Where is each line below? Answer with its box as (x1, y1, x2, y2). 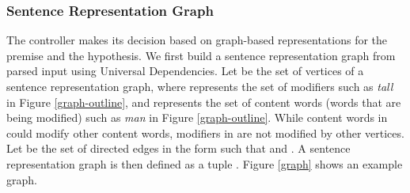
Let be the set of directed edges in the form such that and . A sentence (6, 140, 351, 157)
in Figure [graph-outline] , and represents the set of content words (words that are (6, 93, 401, 110)
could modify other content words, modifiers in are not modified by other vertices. (6, 124, 404, 141)
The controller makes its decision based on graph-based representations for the (6, 32, 388, 48)
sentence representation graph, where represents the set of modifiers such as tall (6, 78, 393, 94)
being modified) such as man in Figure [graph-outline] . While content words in (6, 109, 388, 126)
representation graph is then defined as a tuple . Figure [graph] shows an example (6, 155, 403, 172)
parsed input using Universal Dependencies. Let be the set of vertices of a (6, 62, 364, 79)
